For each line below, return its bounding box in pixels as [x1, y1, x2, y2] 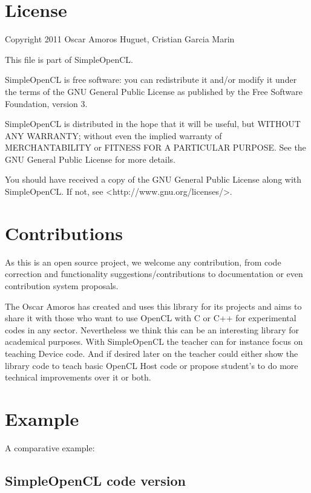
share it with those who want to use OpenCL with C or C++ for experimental [5, 312, 296, 324]
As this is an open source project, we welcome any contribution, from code [5, 255, 281, 268]
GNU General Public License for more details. [5, 152, 176, 165]
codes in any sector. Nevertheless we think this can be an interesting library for [5, 323, 300, 336]
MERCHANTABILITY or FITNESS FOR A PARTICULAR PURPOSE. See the [5, 141, 306, 154]
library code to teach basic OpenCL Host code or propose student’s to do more [5, 359, 298, 371]
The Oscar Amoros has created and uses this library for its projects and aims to [5, 299, 302, 312]
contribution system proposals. [5, 279, 119, 292]
